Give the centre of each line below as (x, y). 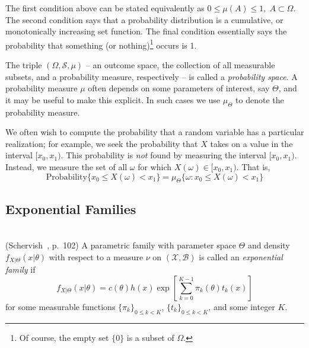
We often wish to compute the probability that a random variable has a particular (155, 132)
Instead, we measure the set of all (66, 166)
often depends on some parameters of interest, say (179, 88)
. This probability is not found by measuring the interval (163, 155)
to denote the (260, 99)
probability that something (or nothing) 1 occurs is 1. (101, 44)
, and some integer (242, 306)
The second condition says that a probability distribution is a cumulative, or (144, 19)
